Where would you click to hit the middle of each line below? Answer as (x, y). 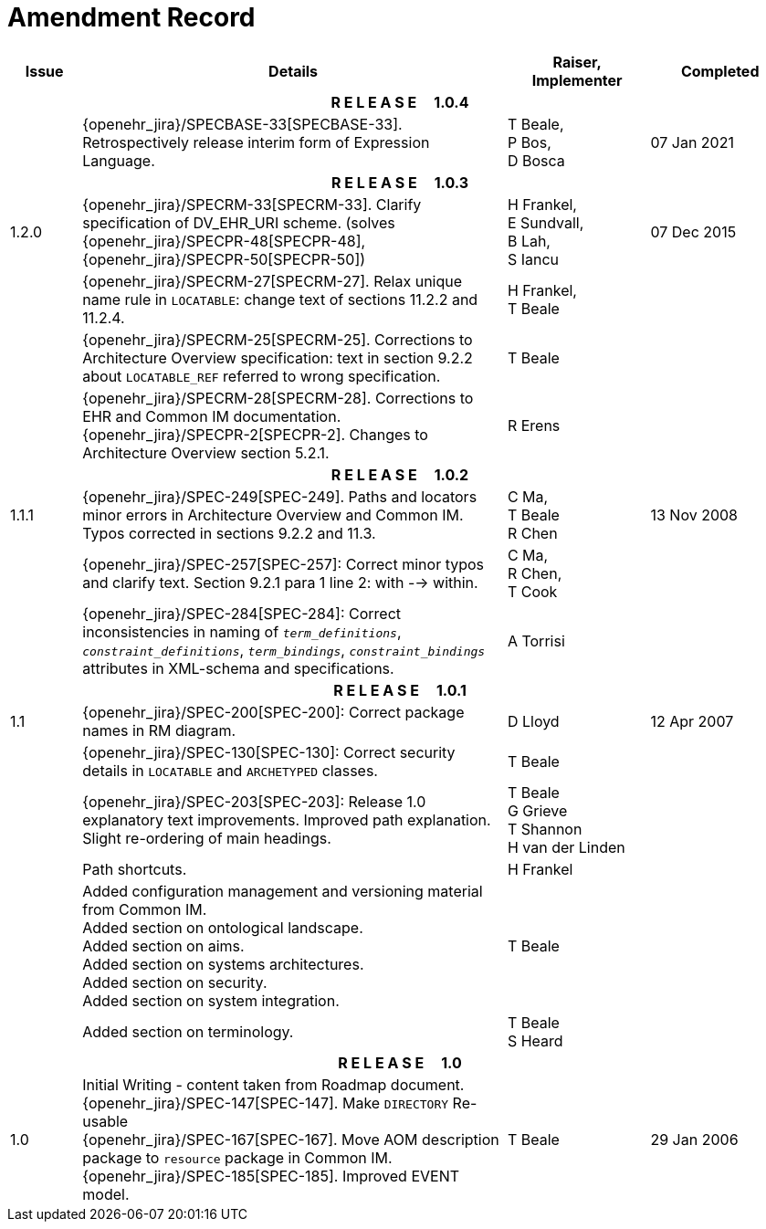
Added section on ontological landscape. (223, 927)
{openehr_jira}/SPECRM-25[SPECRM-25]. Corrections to (278, 339)
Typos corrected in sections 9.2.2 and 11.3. (229, 533)
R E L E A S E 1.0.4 (400, 102)
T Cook (532, 591)
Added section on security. (175, 982)
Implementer (577, 80)
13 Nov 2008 (694, 515)
